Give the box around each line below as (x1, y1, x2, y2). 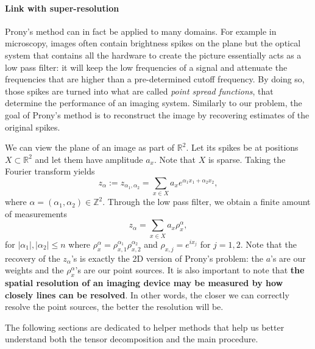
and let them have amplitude (35, 153, 143, 165)
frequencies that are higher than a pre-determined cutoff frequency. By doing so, (5, 73, 305, 85)
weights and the (5, 264, 64, 276)
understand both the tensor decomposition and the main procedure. (5, 333, 258, 345)
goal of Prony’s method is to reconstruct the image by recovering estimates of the (5, 108, 310, 121)
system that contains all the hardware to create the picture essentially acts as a (5, 48, 302, 61)
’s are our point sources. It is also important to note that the (75, 264, 305, 276)
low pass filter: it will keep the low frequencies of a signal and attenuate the (5, 60, 288, 73)
